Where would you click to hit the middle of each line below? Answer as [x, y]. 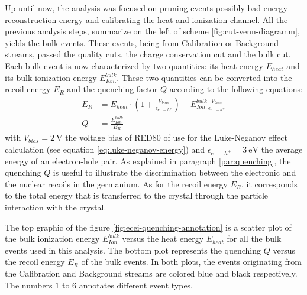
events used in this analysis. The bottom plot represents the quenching [133, 250]
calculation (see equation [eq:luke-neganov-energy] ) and [105, 149]
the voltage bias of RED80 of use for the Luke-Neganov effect [176, 137]
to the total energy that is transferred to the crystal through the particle [137, 195]
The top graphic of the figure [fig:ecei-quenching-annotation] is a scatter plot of [148, 227]
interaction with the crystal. [56, 207]
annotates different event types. [136, 285]
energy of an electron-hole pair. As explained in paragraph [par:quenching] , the [148, 161]
